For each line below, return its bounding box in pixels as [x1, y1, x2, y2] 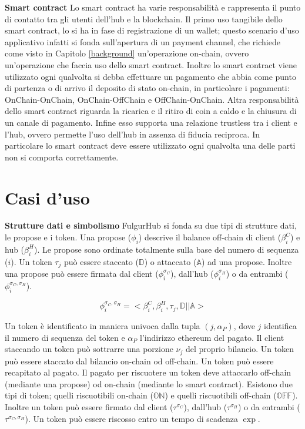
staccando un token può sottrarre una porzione [5, 343, 173, 355]
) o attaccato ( [144, 255, 197, 267]
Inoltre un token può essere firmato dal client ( [5, 400, 173, 413]
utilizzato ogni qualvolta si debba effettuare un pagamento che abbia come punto [5, 70, 296, 82]
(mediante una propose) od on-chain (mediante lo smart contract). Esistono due [5, 377, 293, 390]
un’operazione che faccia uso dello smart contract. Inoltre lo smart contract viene [5, 58, 297, 71]
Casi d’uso [5, 185, 90, 209]
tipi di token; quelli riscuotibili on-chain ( [5, 389, 153, 401]
